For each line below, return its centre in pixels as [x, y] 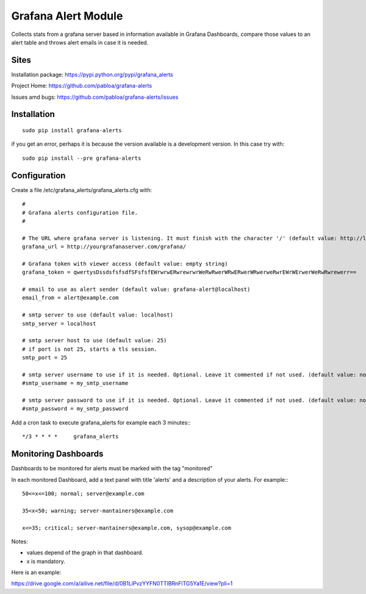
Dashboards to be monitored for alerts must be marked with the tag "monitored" [112, 468]
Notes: [20, 541]
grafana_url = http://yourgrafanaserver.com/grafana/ [104, 247]
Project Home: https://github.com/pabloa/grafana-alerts [82, 86]
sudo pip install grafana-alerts [72, 131]
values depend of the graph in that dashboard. [85, 553]
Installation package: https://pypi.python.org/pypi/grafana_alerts [92, 74]
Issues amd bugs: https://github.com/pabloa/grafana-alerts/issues [95, 97]
